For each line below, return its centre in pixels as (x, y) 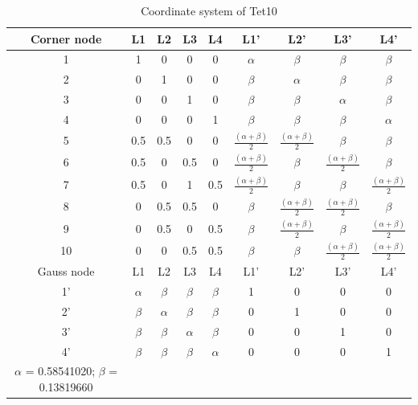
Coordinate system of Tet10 (209, 10)
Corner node (66, 38)
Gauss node (66, 271)
